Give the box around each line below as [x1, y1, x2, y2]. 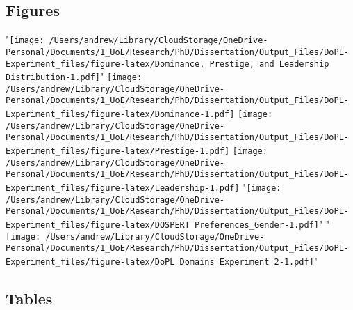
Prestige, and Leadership [209, 59, 329, 69]
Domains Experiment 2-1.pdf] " [179, 254, 318, 268]
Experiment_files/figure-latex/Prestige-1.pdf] [6, 146, 230, 157]
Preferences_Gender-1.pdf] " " [195, 217, 330, 231]
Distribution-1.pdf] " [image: [6, 69, 142, 84]
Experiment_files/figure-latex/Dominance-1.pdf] [6, 109, 235, 120]
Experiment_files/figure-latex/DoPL [6, 257, 175, 268]
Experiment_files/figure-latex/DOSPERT [6, 220, 190, 231]
